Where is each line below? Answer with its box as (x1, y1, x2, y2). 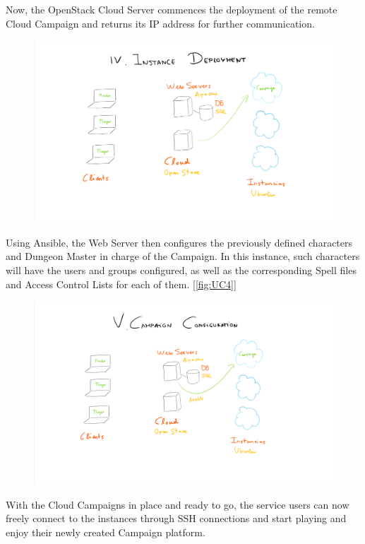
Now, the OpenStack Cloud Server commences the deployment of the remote (6, 2, 337, 16)
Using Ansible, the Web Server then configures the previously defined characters (6, 235, 353, 249)
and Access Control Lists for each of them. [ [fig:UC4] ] (6, 276, 237, 291)
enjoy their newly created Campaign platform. (6, 524, 205, 539)
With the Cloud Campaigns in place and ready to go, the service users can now (6, 497, 349, 512)
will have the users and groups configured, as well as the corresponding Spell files (6, 262, 357, 277)
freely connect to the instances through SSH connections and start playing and (6, 511, 347, 526)
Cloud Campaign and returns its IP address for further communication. (6, 16, 315, 30)
